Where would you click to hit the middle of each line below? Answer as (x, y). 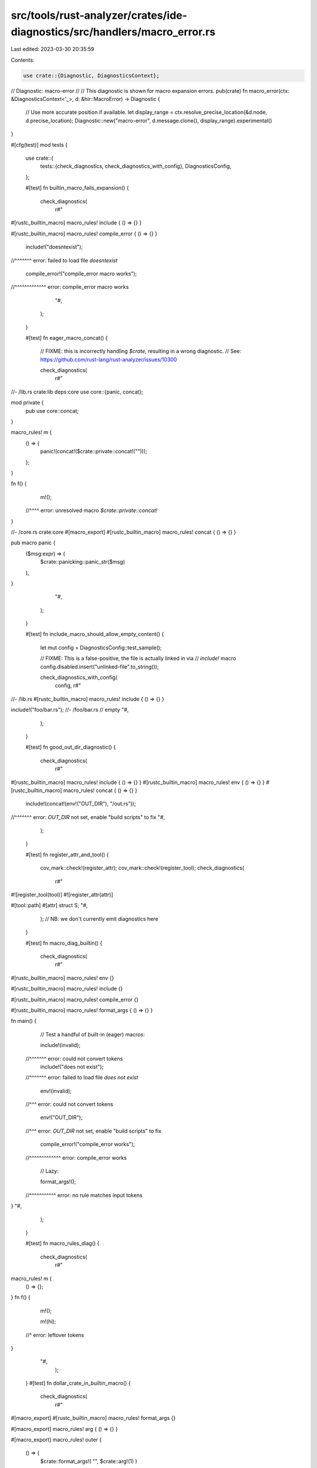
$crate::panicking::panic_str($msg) (83, 562)
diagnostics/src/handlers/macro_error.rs (113, 32)
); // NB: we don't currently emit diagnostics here (99, 918)
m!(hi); (48, 1322)
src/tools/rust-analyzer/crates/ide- (99, 15)
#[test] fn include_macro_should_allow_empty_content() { (95, 634)
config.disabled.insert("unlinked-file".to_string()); (100, 666)
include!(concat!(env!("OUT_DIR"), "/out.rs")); (81, 804)
